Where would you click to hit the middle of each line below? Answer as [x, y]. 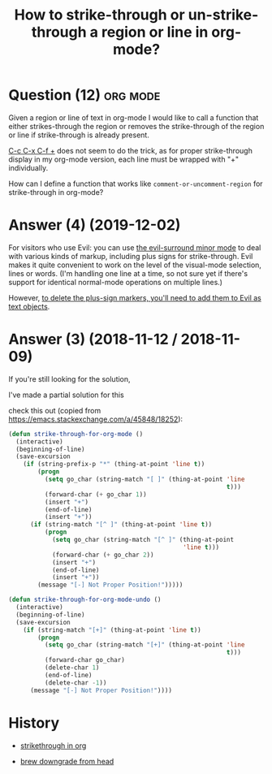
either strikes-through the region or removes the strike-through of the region [136, 126]
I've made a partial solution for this [66, 395]
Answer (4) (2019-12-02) [95, 225]
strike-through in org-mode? [56, 192]
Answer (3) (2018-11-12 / [93, 339]
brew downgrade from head [67, 761]
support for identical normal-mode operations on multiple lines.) [116, 282]
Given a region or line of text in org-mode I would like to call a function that [134, 117]
